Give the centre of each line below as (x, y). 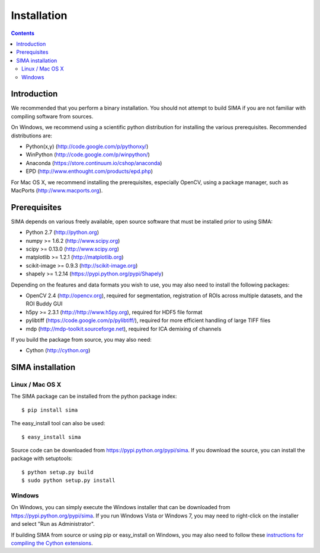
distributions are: (32, 136)
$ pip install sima (50, 410)
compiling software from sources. (52, 116)
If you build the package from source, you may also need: (81, 339)
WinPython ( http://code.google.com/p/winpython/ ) (88, 155)
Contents (23, 33)
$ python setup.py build (57, 472)
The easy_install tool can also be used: (58, 423)
